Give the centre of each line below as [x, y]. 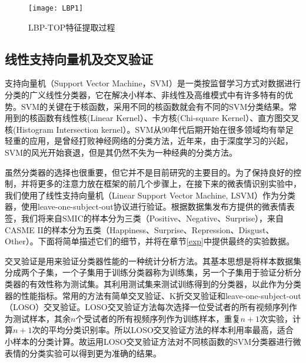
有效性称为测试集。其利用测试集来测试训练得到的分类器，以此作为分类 [165, 283]
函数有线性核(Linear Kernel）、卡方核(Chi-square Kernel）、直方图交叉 [168, 118]
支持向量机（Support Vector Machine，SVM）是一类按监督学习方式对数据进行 [153, 83]
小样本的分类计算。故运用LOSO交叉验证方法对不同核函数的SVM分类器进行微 [153, 341]
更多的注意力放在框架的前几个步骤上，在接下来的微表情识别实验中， [169, 184]
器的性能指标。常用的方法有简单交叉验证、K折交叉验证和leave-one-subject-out [153, 295]
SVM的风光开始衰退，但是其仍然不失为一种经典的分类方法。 [121, 152]
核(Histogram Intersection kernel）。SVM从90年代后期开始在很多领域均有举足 [149, 129]
